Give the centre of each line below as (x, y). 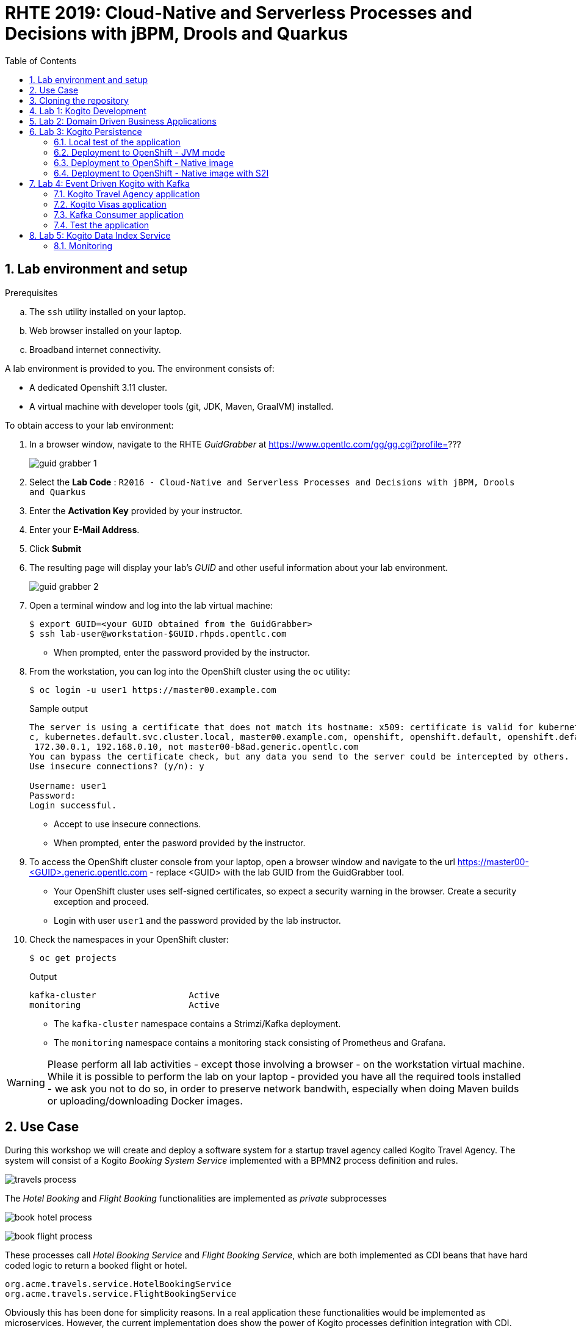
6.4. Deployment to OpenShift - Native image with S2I (161, 173)
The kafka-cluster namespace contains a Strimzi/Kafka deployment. (197, 1023)
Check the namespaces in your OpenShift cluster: (129, 939)
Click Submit (56, 548)
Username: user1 (68, 785)
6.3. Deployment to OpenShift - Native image (144, 162)
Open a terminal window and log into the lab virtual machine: (151, 605)
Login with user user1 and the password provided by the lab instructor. (197, 920)
